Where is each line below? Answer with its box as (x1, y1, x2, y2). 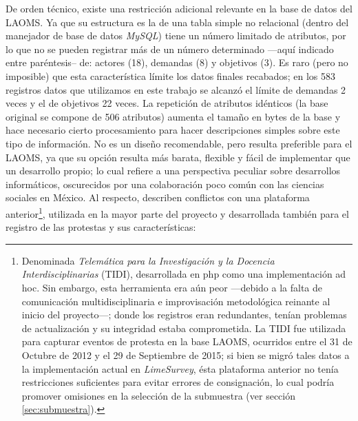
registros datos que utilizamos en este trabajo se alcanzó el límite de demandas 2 (6, 82, 346, 96)
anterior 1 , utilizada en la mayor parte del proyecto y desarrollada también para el (6, 204, 349, 220)
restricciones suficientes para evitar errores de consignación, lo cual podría (21, 375, 335, 389)
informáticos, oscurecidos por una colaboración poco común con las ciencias (6, 176, 324, 191)
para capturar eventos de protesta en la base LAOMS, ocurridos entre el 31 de (21, 334, 352, 349)
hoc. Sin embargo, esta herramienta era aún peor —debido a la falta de (21, 280, 323, 294)
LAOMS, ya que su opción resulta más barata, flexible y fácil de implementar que (6, 150, 350, 164)
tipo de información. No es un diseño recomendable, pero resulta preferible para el (6, 136, 352, 150)
